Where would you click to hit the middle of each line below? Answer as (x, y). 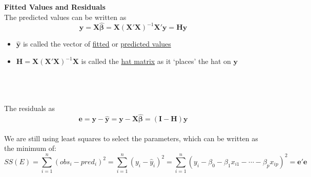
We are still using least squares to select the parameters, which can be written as (131, 138)
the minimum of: (30, 148)
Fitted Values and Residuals (55, 7)
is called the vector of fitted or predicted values (97, 44)
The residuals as (30, 108)
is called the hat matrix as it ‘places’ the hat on (156, 61)
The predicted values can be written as (65, 17)
